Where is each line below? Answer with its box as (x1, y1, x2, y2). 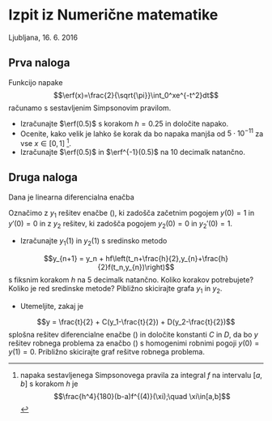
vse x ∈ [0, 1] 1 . (19, 137, 71, 148)
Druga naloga (8, 170, 79, 184)
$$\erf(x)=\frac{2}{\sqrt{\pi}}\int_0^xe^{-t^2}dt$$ (53, 90, 219, 100)
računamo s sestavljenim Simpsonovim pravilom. (8, 103, 172, 113)
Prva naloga (8, 56, 70, 70)
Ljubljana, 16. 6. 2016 (8, 32, 79, 42)
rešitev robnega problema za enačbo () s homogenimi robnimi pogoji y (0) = (8, 338, 260, 348)
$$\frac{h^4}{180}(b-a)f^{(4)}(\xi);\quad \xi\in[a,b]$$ (53, 392, 231, 402)
